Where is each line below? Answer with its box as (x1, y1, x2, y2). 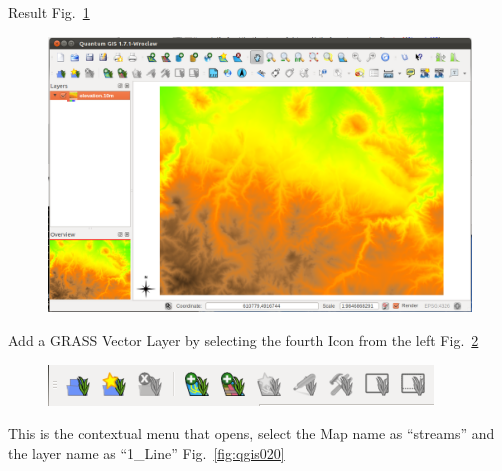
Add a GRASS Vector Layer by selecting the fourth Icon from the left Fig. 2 (8, 329, 479, 350)
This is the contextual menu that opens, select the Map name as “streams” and (8, 423, 495, 444)
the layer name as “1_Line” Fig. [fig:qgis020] (8, 442, 285, 463)
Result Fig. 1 (8, 2, 90, 22)
